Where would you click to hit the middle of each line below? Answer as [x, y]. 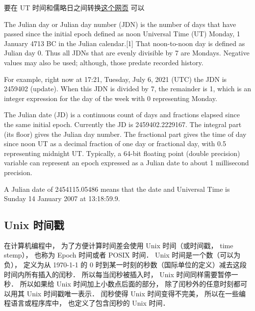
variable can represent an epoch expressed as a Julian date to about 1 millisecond [127, 163]
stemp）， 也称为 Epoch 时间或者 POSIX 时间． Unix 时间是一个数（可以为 [122, 255]
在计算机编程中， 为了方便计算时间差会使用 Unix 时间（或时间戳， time [119, 245]
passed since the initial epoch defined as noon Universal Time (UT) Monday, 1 [122, 34]
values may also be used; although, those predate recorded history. [104, 62]
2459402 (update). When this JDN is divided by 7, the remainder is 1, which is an [128, 89]
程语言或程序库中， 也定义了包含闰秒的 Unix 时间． [87, 303]
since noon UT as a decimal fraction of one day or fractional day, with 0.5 [115, 143]
